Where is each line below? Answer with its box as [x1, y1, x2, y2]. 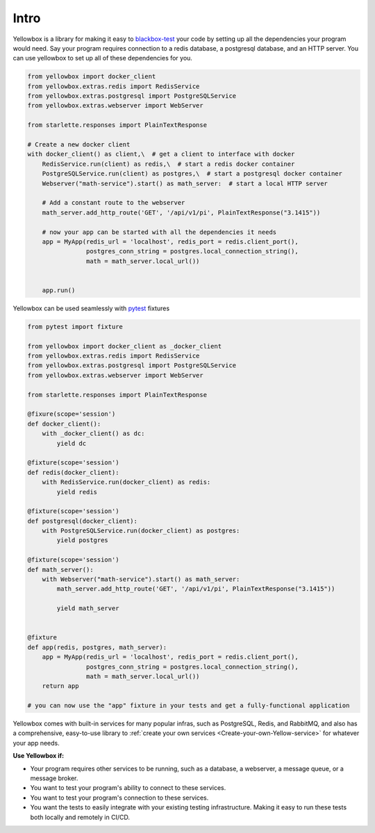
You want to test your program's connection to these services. [30, 793, 209, 802]
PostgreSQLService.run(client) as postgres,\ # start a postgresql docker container [42, 170, 343, 178]
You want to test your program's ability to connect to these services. [30, 784, 226, 792]
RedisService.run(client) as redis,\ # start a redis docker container [42, 160, 295, 168]
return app [42, 682, 79, 690]
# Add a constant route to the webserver [42, 199, 185, 207]
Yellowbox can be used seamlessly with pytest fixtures [12, 304, 170, 312]
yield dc [56, 439, 87, 447]
